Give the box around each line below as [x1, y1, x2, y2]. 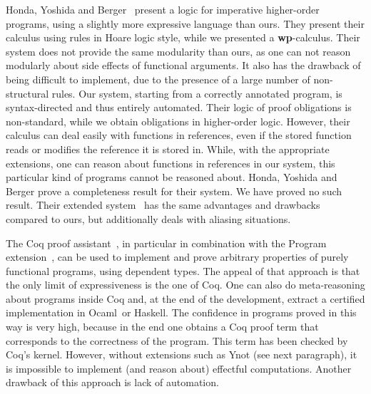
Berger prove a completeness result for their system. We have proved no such [6, 183, 342, 198]
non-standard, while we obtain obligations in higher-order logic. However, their [6, 113, 350, 128]
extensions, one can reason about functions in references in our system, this [6, 155, 335, 170]
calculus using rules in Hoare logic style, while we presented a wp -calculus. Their [6, 30, 360, 45]
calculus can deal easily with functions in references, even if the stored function [6, 128, 352, 142]
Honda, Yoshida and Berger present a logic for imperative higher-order [6, 2, 320, 16]
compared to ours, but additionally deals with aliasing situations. [6, 211, 291, 226]
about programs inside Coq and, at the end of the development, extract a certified [6, 291, 365, 306]
